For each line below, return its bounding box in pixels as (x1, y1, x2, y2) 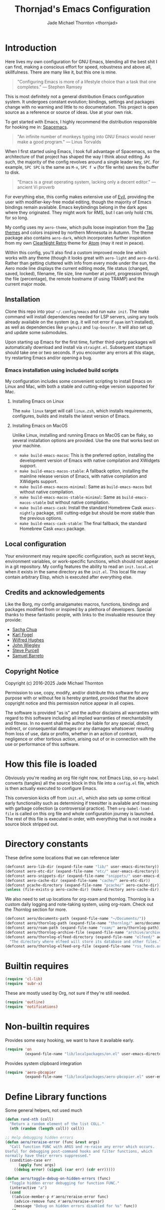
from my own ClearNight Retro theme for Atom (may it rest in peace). (5, 240, 145, 246)
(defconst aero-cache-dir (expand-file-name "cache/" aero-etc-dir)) (5, 878, 151, 883)
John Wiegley (12, 643, 40, 648)
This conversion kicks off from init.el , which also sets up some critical (5, 795, 151, 801)
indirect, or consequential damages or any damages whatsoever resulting (5, 725, 154, 731)
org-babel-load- (118, 806, 152, 811)
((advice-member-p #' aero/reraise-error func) (11, 1194, 109, 1200)
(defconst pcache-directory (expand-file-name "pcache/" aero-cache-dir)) (5, 882, 162, 888)
